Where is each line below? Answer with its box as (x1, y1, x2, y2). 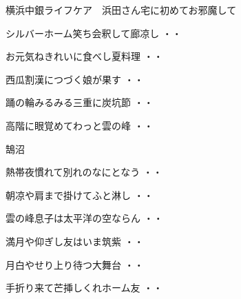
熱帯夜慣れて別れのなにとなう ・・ (6, 165, 163, 179)
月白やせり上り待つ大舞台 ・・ (6, 257, 144, 271)
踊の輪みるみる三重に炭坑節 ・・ (6, 95, 154, 110)
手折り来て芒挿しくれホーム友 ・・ (6, 280, 163, 295)
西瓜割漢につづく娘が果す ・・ (6, 72, 144, 86)
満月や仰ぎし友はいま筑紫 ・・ (6, 234, 144, 248)
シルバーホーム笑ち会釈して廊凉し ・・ (6, 25, 182, 40)
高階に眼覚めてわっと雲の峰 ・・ (6, 118, 154, 132)
